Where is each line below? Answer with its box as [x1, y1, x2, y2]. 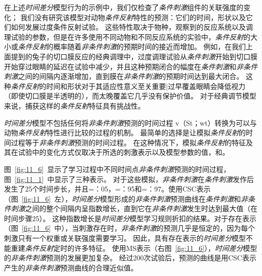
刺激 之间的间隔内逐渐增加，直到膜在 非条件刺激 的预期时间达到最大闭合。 [4, 71, 243, 81]
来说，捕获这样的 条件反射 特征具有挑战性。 [4, 100, 145, 111]
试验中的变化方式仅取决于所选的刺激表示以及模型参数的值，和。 [18, 147, 229, 157]
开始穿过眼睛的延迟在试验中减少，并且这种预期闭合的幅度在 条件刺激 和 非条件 [4, 61, 257, 71]
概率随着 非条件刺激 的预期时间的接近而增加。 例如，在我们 [53, 41, 246, 52]
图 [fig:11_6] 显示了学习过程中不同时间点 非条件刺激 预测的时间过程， [4, 163, 230, 174]
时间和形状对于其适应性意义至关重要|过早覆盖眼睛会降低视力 [46, 80, 245, 91]
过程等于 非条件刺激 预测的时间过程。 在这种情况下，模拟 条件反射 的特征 [11, 137, 246, 147]
